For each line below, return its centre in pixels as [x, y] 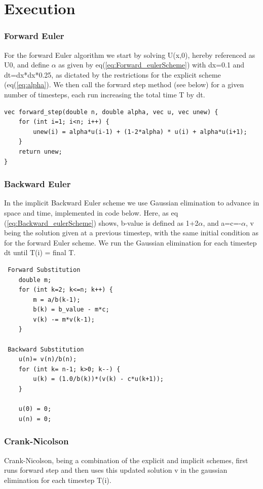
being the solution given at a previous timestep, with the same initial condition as [131, 233]
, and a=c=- [222, 222]
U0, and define [27, 65]
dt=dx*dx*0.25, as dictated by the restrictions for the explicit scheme [112, 74]
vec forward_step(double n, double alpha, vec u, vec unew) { [111, 112]
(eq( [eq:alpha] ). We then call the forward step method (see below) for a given [124, 84]
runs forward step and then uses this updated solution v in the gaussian [116, 470]
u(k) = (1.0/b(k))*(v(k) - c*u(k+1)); [98, 379]
